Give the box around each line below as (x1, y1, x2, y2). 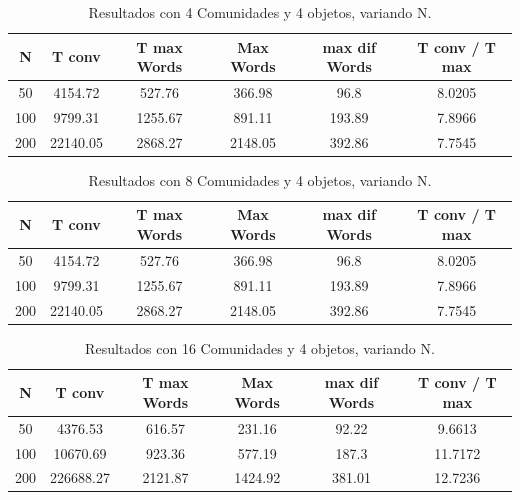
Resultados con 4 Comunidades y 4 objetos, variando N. (88, 2, 432, 22)
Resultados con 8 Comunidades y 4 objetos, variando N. (88, 169, 432, 190)
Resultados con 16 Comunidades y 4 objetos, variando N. (85, 337, 435, 358)
